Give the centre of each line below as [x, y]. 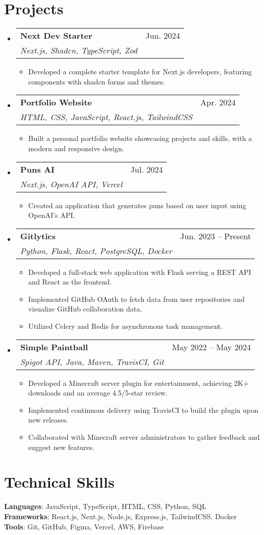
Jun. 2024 [163, 36]
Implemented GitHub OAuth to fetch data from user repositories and [136, 299]
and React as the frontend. [70, 282]
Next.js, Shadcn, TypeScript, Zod [79, 50]
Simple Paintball [54, 347]
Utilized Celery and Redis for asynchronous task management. [125, 326]
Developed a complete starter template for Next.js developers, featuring [140, 72]
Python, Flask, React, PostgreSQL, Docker [96, 250]
